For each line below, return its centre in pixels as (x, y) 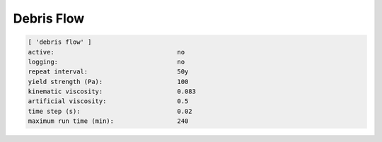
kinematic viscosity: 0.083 (112, 91)
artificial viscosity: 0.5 (108, 101)
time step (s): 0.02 (110, 111)
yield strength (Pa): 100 (108, 82)
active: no (106, 52)
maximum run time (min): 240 (108, 121)
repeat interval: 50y (108, 72)
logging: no (106, 61)
